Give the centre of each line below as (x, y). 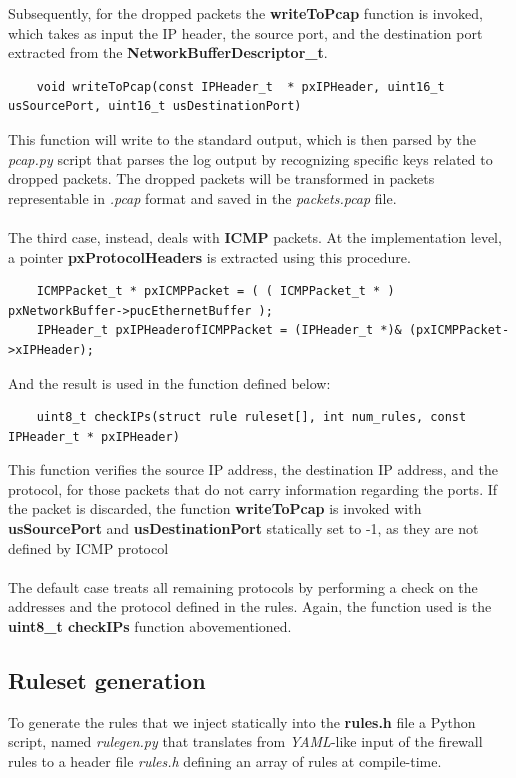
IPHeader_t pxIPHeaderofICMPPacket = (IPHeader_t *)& (219, 330)
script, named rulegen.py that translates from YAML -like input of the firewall (245, 741)
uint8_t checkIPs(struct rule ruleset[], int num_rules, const (251, 417)
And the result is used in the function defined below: (169, 382)
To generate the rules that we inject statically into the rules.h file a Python (242, 721)
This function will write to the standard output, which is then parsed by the (242, 138)
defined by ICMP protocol (88, 547)
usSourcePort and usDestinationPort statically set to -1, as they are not (243, 528)
